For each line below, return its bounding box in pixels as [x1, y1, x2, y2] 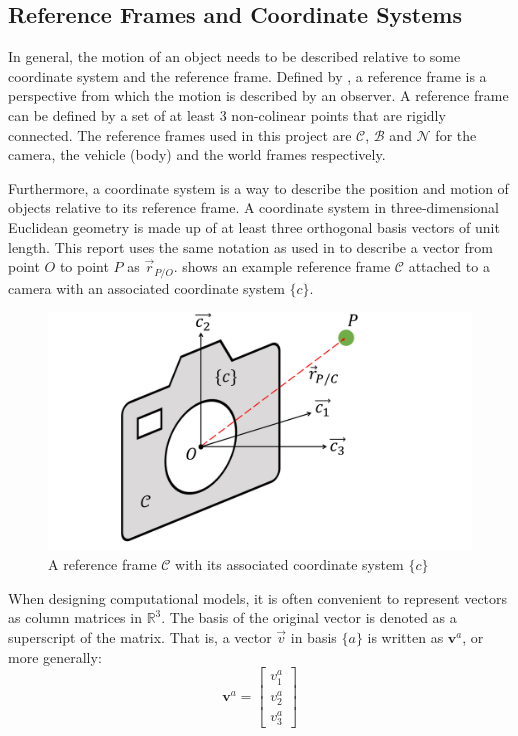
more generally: [8, 646, 102, 667]
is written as [367, 627, 444, 648]
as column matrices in [8, 607, 142, 628]
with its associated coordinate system [175, 554, 404, 575]
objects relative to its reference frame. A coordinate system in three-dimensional [8, 197, 499, 218]
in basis [290, 627, 337, 648]
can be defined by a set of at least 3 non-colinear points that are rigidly [8, 104, 446, 125]
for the [435, 124, 477, 145]
